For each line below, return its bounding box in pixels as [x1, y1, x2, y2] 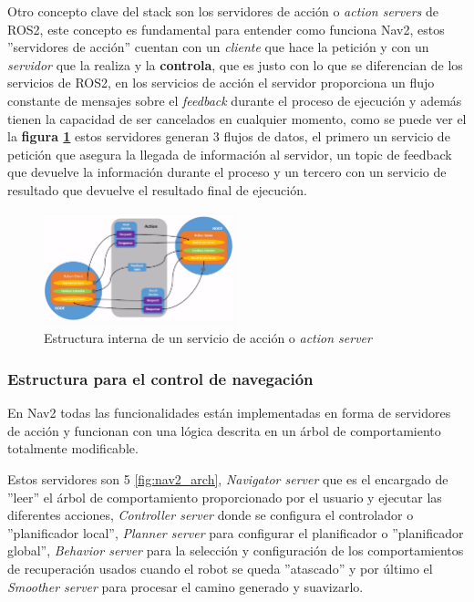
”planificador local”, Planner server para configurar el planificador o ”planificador [7, 523, 464, 542]
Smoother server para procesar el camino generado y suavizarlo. [7, 576, 364, 596]
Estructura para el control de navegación [7, 367, 314, 389]
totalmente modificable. [7, 439, 139, 458]
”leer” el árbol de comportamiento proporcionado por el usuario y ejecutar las [7, 487, 442, 506]
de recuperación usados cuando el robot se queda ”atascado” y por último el [7, 559, 433, 578]
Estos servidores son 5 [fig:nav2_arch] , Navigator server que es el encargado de [7, 470, 448, 489]
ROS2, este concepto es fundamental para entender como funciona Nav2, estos [7, 19, 445, 38]
